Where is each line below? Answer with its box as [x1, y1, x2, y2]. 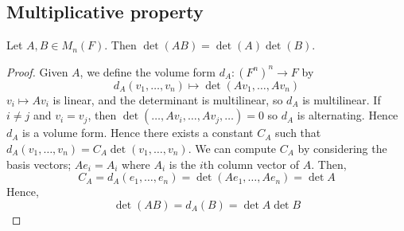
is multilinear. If [302, 91, 381, 108]
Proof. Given [6, 63, 68, 80]
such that [275, 124, 321, 141]
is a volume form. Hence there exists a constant [22, 124, 254, 141]
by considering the [297, 139, 387, 156]
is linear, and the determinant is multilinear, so [52, 91, 283, 108]
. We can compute [188, 139, 277, 156]
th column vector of [203, 155, 300, 172]
